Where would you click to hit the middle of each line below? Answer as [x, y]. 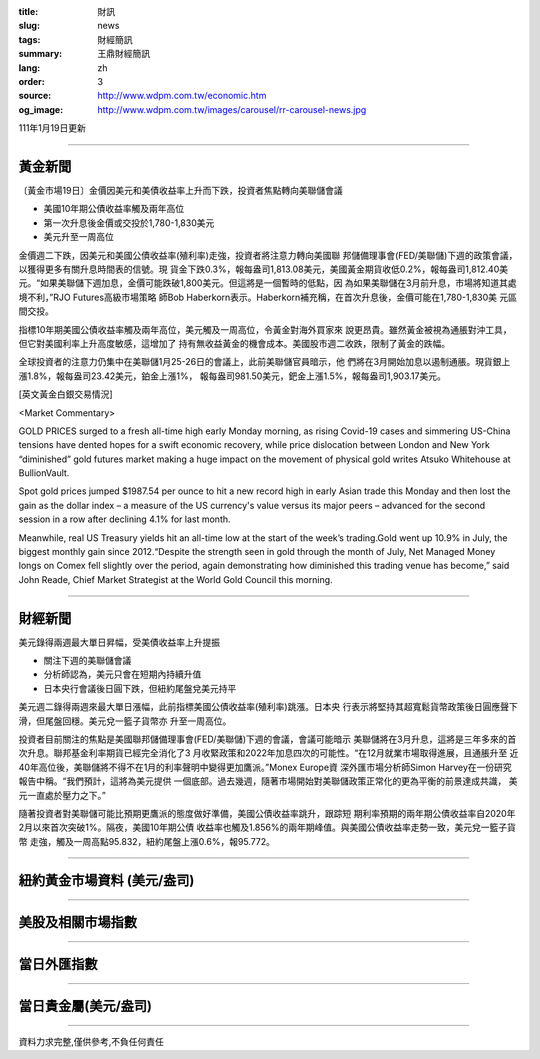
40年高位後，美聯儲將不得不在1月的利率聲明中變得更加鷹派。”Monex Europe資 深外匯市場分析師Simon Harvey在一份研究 [265, 767]
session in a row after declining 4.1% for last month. [124, 519]
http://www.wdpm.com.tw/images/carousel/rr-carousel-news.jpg [232, 109]
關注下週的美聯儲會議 [87, 661]
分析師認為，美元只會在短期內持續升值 [122, 674]
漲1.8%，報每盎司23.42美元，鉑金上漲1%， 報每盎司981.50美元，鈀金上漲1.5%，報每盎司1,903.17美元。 [232, 376]
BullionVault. [44, 473]
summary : [40, 54]
